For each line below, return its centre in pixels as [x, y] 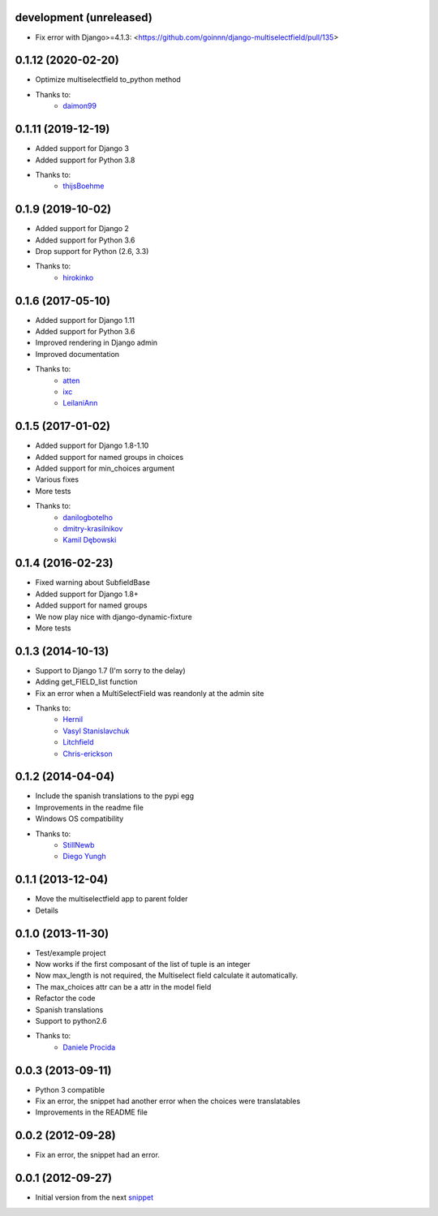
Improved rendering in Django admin [97, 343]
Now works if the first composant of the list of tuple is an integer [143, 964]
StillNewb [79, 845]
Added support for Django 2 [82, 229]
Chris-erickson [88, 754]
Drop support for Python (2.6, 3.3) [92, 251]
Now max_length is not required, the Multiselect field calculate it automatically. [167, 975]
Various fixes [57, 479]
